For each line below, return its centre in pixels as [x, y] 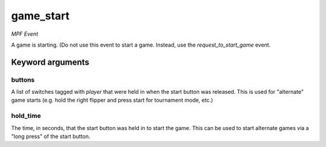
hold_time [26, 116]
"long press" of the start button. [51, 137]
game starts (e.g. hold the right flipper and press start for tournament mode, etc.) [112, 100]
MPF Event [25, 34]
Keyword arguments [50, 62]
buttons [23, 80]
